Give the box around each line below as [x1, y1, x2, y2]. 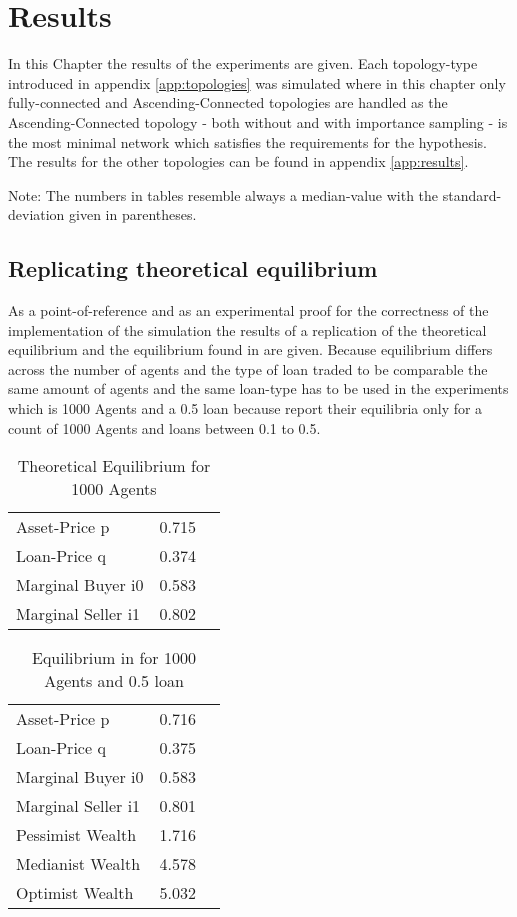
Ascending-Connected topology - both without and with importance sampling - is [8, 111, 508, 132]
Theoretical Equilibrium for [17, 454, 211, 478]
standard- [442, 184, 502, 205]
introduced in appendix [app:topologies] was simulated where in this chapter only [8, 72, 506, 93]
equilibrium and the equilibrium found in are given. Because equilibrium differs [8, 339, 493, 360]
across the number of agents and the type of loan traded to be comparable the [8, 358, 488, 379]
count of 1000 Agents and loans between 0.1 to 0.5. [8, 417, 321, 438]
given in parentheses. [69, 204, 197, 225]
